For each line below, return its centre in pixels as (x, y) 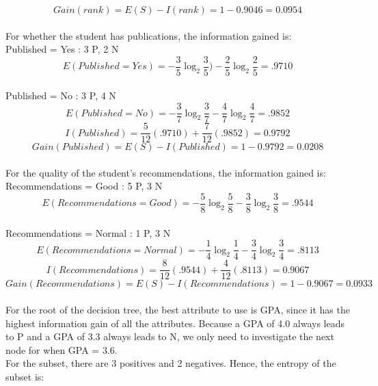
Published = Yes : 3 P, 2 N (62, 49)
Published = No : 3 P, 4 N (61, 95)
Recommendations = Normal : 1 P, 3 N (88, 232)
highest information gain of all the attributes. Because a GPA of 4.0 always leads (175, 323)
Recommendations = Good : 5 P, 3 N (84, 186)
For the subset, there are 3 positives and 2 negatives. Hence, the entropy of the (171, 363)
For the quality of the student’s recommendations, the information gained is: (166, 172)
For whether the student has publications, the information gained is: (149, 35)
